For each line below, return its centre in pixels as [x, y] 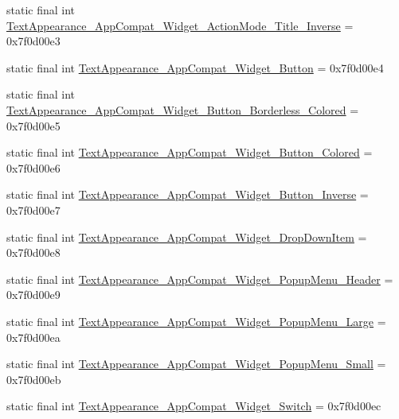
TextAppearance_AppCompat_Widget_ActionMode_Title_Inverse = [180, 25]
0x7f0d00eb [34, 379]
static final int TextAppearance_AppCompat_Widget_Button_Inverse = [188, 194]
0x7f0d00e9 [33, 295]
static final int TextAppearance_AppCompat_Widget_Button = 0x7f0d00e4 [195, 67]
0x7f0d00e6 [33, 167]
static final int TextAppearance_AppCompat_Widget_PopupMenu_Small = [196, 364]
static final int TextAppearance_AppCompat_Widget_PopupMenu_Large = [196, 321]
